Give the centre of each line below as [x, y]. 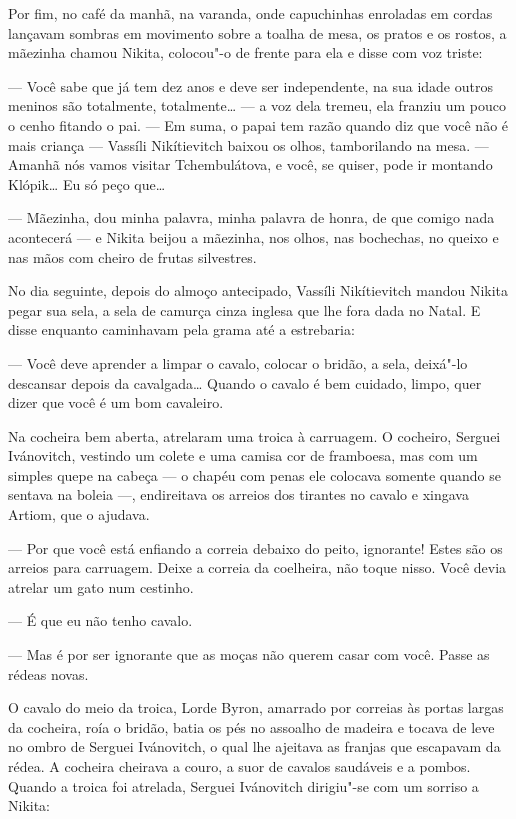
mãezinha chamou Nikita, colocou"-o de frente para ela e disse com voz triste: [245, 52]
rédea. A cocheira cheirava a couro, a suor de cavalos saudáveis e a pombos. [239, 766]
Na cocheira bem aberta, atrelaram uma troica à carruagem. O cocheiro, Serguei [254, 435]
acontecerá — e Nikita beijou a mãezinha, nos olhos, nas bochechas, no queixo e [253, 236]
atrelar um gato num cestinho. [101, 586]
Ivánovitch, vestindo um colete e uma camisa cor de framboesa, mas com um [243, 455]
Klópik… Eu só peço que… [87, 183]
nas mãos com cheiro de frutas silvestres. [132, 256]
